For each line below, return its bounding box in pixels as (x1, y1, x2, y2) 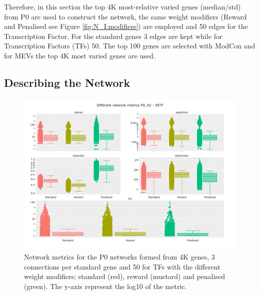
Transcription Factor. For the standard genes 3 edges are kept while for (4, 30, 222, 41)
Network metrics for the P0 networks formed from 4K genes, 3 (24, 252, 215, 262)
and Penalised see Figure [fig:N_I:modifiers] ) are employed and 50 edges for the (4, 21, 248, 31)
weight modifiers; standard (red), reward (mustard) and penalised (24, 271, 225, 282)
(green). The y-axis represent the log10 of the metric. (24, 281, 187, 291)
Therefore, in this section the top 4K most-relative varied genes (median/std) (4, 1, 241, 11)
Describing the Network (4, 74, 130, 90)
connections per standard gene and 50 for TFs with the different (24, 261, 220, 272)
